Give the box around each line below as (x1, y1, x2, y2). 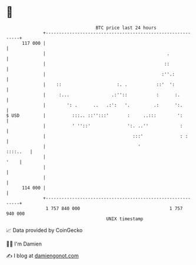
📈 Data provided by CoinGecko (6, 227, 83, 234)
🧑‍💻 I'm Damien (6, 240, 42, 247)
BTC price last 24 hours (95, 25, 157, 31)
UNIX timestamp (106, 215, 144, 222)
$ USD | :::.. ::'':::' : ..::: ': (6, 112, 183, 119)
